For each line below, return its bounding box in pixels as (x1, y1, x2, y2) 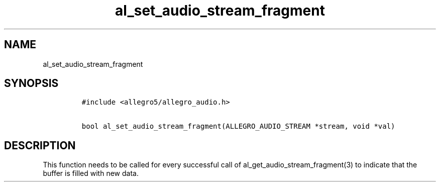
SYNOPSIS (4, 77, 59, 90)
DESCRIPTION (4, 139, 76, 152)
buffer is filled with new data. (43, 169, 139, 178)
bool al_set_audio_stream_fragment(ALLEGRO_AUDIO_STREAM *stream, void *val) (81, 122, 395, 131)
